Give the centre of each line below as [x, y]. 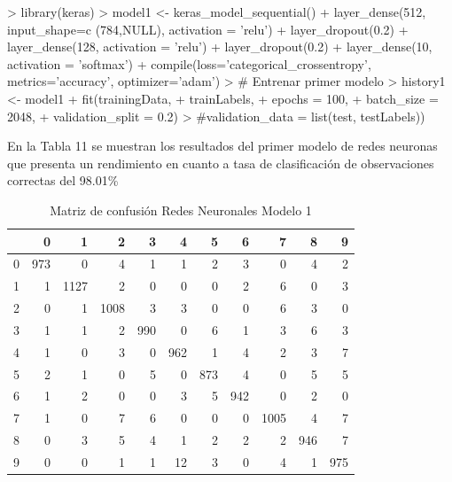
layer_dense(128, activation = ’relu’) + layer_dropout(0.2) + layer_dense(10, [220, 47]
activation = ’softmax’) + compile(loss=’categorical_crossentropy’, [189, 63]
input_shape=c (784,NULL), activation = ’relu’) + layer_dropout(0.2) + [208, 29]
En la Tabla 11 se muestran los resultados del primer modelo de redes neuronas [222, 146]
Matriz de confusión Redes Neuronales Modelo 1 [181, 210]
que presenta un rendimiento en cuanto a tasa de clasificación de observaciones [221, 163]
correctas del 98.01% [63, 180]
